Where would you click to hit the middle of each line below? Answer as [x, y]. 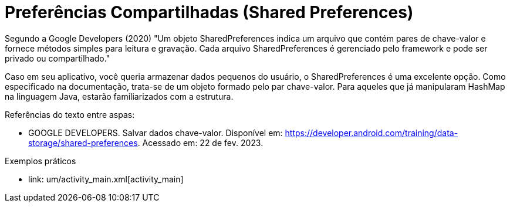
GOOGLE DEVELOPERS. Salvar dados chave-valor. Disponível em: [156, 133]
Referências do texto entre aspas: [70, 114]
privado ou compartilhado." [58, 58]
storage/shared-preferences [83, 142]
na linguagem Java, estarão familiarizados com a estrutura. [119, 96]
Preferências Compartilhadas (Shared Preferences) [209, 12]
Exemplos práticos [40, 161]
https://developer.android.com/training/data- [371, 133]
